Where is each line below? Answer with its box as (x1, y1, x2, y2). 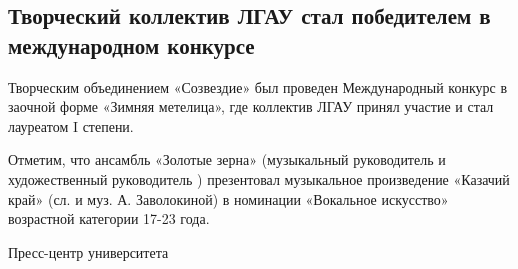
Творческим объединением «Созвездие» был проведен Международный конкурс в (8, 76, 507, 97)
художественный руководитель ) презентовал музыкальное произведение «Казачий (8, 168, 510, 189)
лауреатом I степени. (8, 115, 134, 136)
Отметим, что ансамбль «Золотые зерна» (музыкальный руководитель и (8, 149, 446, 170)
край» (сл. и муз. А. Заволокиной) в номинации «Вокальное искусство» (8, 188, 449, 209)
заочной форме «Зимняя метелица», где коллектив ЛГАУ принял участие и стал (8, 96, 494, 117)
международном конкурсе (8, 29, 255, 60)
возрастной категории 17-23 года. (8, 208, 210, 229)
